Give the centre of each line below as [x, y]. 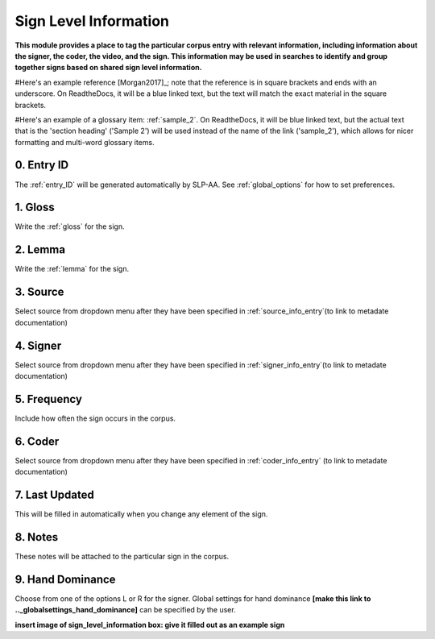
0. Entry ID [41, 165]
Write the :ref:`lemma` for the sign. [72, 269]
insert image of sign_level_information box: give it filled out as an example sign [150, 624]
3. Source [39, 292]
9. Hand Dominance [65, 579]
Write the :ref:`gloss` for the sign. [70, 226]
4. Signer [38, 345]
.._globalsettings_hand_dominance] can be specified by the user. [126, 610]
